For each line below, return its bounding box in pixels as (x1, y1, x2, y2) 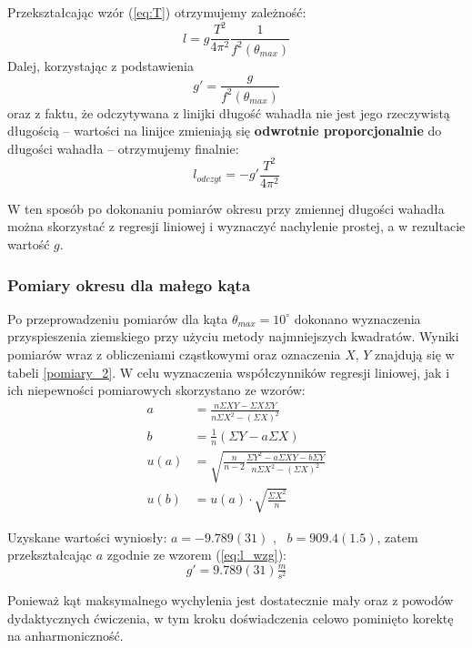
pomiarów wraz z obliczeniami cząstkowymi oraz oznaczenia (7, 345, 341, 364)
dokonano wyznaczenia (294, 309, 421, 328)
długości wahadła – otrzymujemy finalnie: (7, 138, 239, 157)
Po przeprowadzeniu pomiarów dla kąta (7, 309, 228, 328)
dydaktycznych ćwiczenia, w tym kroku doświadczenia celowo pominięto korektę (7, 608, 454, 627)
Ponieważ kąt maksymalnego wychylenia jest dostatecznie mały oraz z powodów (7, 591, 454, 610)
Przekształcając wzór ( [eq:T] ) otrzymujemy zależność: (7, 3, 306, 21)
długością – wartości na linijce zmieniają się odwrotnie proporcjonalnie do (7, 121, 442, 140)
